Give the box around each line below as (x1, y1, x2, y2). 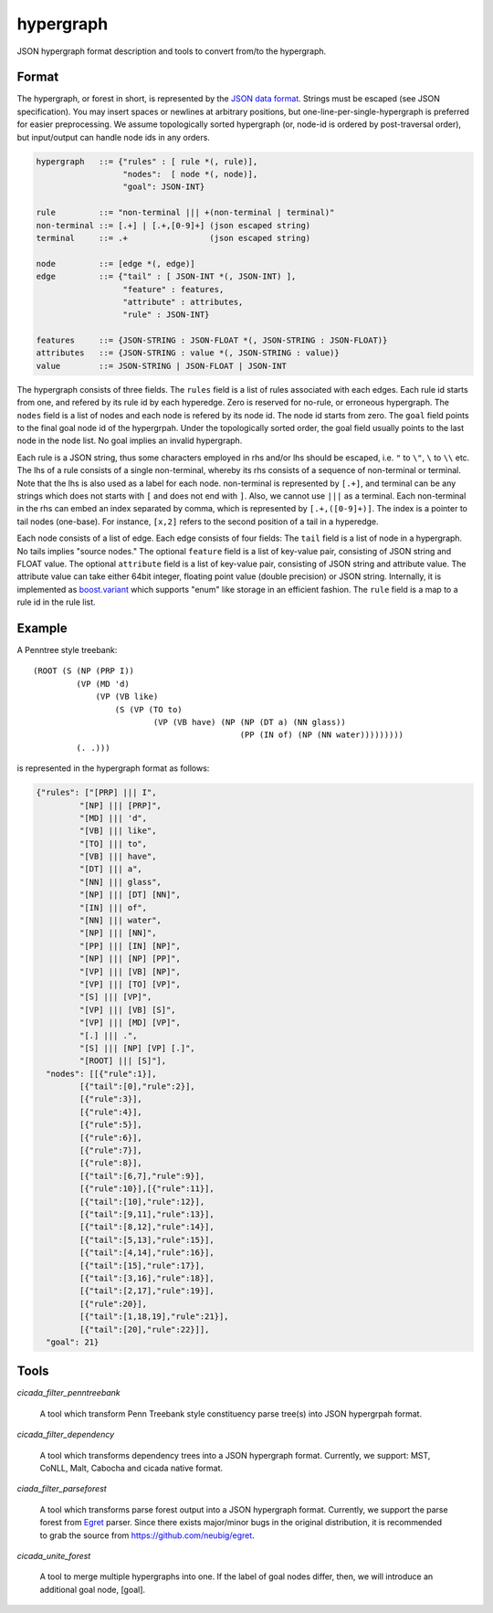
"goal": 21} (46, 1336, 100, 1347)
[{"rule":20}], (79, 1298, 148, 1309)
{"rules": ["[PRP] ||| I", (36, 787, 157, 798)
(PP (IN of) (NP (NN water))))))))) (239, 730, 404, 740)
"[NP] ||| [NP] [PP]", (79, 954, 182, 964)
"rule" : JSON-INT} (122, 310, 210, 320)
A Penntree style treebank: (16, 645, 118, 655)
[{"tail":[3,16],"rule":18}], (79, 1272, 215, 1283)
